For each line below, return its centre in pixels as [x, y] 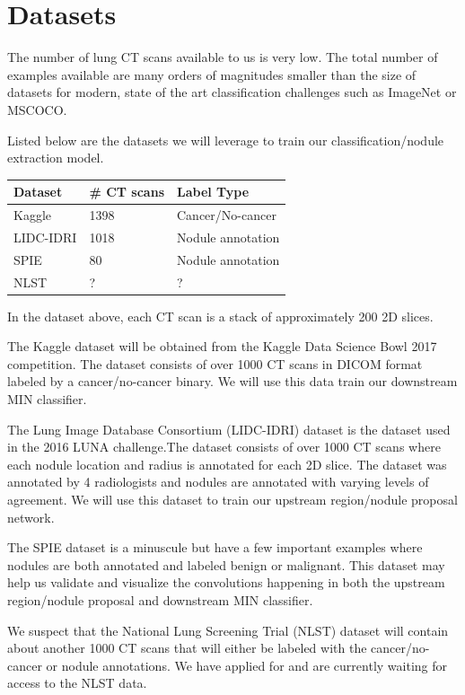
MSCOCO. [37, 109]
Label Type [213, 192]
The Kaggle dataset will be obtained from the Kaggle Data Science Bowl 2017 [222, 346]
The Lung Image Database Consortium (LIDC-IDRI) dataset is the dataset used [229, 429]
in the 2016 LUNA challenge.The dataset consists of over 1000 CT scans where [224, 447]
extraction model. [56, 158]
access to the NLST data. [77, 683]
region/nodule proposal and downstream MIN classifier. [160, 599]
